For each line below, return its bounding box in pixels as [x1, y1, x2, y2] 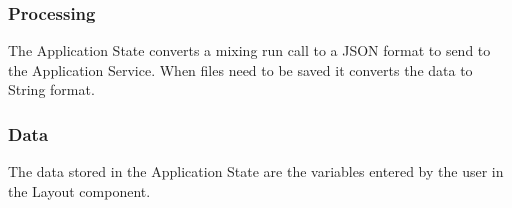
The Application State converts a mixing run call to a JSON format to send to [8, 40, 491, 61]
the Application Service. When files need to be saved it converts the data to [8, 59, 473, 80]
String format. [8, 79, 95, 100]
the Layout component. [8, 180, 151, 201]
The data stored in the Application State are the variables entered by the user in [8, 161, 504, 182]
